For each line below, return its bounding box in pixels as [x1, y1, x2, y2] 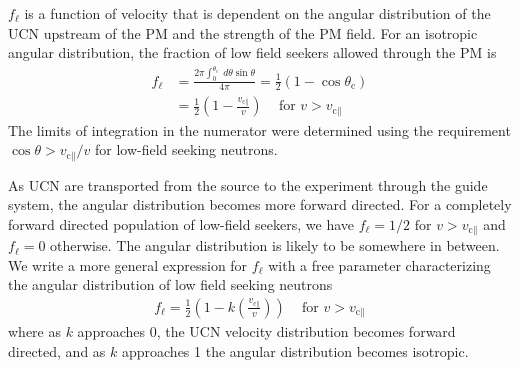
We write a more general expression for [8, 254, 248, 275]
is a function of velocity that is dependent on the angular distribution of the [24, 3, 491, 23]
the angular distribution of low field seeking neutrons [8, 274, 333, 295]
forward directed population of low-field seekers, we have [8, 213, 355, 234]
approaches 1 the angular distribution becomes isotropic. [121, 340, 469, 361]
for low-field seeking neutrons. [95, 139, 278, 160]
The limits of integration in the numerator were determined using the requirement [8, 119, 511, 140]
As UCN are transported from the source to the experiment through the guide [8, 174, 488, 195]
